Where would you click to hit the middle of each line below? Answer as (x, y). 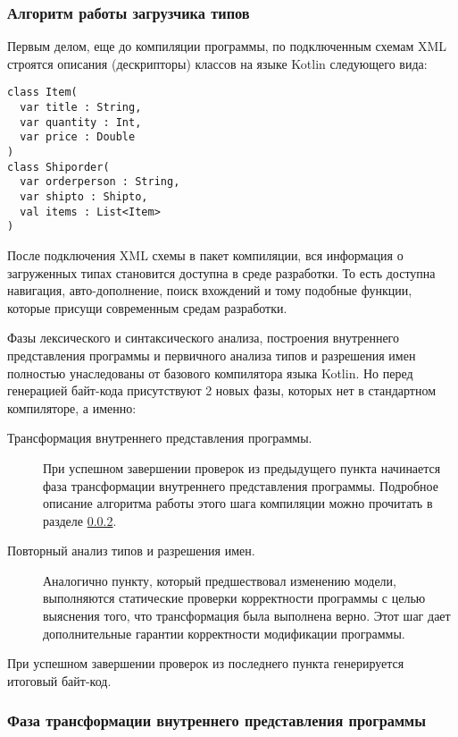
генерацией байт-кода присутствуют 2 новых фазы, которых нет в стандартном (222, 390)
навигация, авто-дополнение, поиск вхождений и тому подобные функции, (210, 290)
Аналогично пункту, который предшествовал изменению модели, (220, 580)
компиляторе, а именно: (72, 407)
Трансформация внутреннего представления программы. (160, 438)
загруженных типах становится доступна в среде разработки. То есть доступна (221, 272)
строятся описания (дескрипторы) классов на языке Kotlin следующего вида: (217, 63)
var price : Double (78, 137)
